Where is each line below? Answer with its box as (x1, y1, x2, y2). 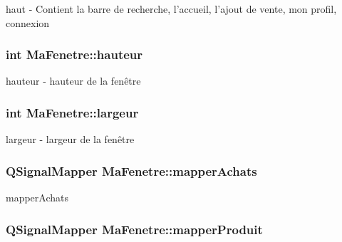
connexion (6, 15, 50, 30)
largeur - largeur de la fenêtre (6, 132, 135, 147)
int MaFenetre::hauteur (6, 46, 143, 63)
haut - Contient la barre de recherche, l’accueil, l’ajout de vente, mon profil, (6, 1, 337, 16)
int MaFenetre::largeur (6, 103, 139, 121)
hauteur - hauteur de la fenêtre (6, 73, 141, 88)
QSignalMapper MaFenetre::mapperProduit (6, 220, 263, 238)
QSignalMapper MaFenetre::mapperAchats (6, 162, 257, 179)
